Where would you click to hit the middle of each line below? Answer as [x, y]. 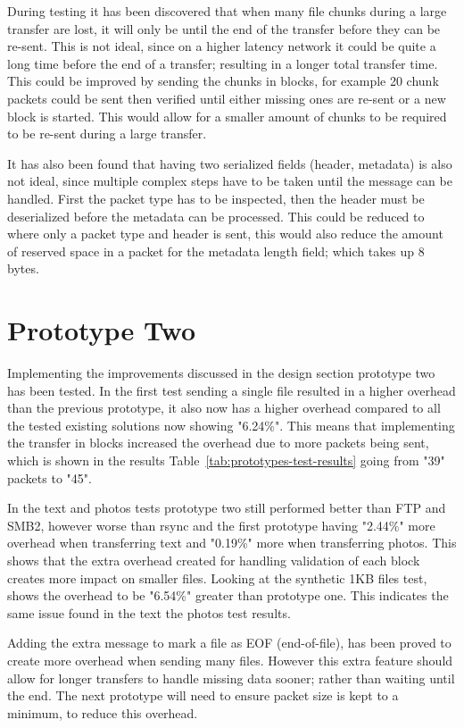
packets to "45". [50, 477]
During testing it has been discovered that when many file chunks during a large [227, 11]
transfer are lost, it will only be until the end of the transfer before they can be [224, 28]
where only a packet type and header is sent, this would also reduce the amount [225, 234]
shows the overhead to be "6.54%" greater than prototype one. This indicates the [228, 595]
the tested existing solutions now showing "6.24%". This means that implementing [231, 425]
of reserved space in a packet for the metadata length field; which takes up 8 [216, 251]
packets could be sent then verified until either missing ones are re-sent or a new [227, 98]
